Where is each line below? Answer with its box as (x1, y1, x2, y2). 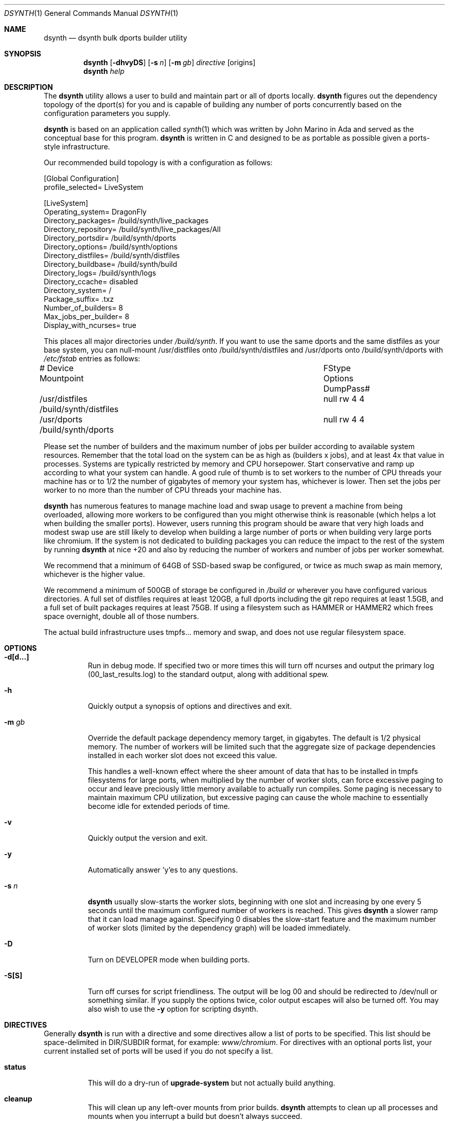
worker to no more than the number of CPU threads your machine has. (44, 486, 282, 494)
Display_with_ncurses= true (44, 321, 136, 330)
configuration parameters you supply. (44, 109, 171, 118)
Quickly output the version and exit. (88, 834, 208, 842)
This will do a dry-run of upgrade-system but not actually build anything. (88, 1078, 335, 1087)
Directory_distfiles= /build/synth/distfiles (44, 251, 180, 260)
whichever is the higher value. (44, 570, 145, 578)
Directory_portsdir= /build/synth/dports (44, 234, 176, 242)
